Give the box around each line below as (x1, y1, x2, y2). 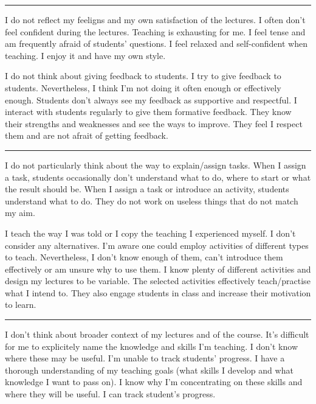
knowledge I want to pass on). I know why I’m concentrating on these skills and (5, 375, 303, 388)
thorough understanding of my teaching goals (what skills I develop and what (5, 363, 294, 376)
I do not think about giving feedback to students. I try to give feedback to (5, 69, 281, 82)
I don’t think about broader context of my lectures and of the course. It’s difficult (5, 328, 309, 341)
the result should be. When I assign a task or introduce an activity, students (5, 183, 289, 195)
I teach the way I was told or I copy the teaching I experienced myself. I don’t (5, 226, 296, 239)
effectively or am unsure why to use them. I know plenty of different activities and (5, 262, 311, 275)
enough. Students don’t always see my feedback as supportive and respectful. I (5, 93, 297, 106)
